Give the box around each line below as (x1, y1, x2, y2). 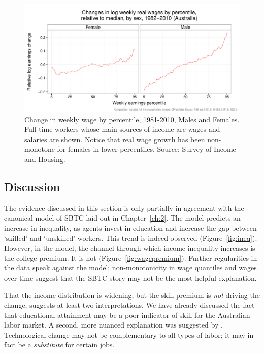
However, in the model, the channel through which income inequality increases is (4, 242, 255, 253)
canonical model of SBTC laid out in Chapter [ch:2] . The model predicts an (4, 212, 241, 223)
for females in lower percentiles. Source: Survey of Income (57, 144, 236, 154)
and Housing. (24, 153, 65, 164)
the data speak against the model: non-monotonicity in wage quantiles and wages (4, 262, 257, 273)
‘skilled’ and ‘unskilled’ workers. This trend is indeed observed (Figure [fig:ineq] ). (4, 232, 257, 243)
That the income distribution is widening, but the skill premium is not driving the (4, 289, 260, 300)
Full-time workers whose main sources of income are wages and (24, 124, 220, 134)
